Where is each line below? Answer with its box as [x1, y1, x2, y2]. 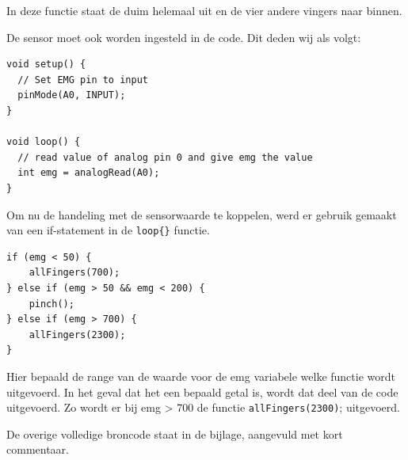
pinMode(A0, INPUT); [17, 89, 126, 101]
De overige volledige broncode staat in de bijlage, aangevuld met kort [6, 425, 343, 442]
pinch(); [29, 298, 74, 310]
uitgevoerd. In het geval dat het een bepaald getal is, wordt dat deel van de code [6, 383, 398, 400]
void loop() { [6, 136, 81, 148]
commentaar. [6, 441, 69, 458]
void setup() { [6, 59, 86, 70]
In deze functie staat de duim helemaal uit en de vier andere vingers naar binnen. [6, 2, 402, 18]
